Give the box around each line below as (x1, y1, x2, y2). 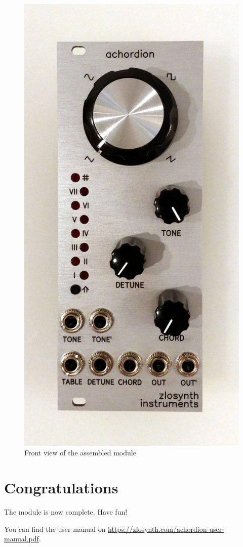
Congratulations (4, 477, 118, 498)
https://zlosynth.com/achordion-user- (108, 523, 224, 534)
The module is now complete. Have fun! (4, 507, 128, 517)
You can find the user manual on (4, 523, 106, 534)
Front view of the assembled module (24, 447, 136, 458)
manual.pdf (4, 533, 39, 544)
